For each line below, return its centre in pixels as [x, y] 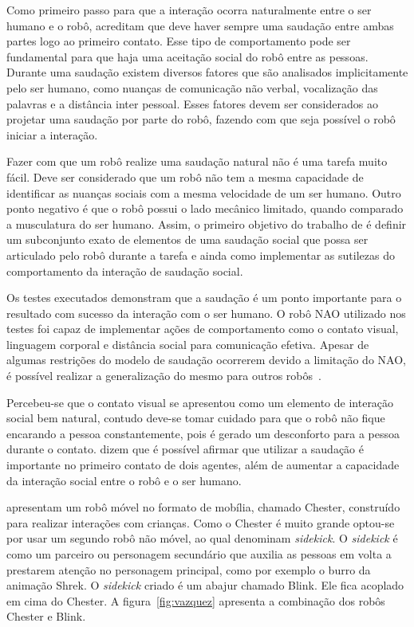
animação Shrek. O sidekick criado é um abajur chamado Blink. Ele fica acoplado [205, 585]
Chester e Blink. [46, 616]
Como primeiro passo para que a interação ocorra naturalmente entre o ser [189, 10]
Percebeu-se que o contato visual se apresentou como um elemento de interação [200, 402]
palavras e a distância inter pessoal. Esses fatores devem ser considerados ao [192, 103]
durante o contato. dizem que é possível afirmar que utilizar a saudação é [185, 449]
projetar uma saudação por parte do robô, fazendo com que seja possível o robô [201, 119]
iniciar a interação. [52, 134]
